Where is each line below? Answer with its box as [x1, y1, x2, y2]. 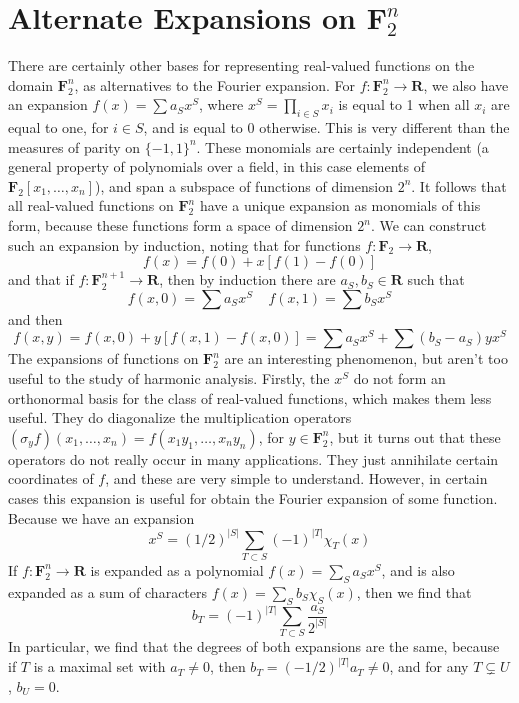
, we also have [423, 74, 509, 95]
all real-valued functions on [8, 195, 174, 216]
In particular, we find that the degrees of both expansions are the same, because [8, 636, 500, 657]
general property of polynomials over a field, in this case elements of [8, 156, 425, 177]
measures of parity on [8, 136, 141, 157]
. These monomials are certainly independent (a [196, 136, 489, 157]
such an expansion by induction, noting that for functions [8, 234, 361, 255]
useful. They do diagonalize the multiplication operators [8, 407, 352, 428]
